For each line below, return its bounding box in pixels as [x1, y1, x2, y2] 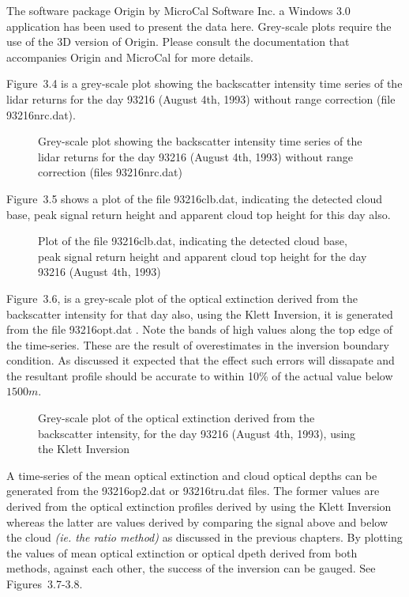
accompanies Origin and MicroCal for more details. [6, 48, 253, 65]
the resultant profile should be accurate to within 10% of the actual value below [6, 367, 393, 384]
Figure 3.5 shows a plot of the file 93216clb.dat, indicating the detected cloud [6, 190, 383, 206]
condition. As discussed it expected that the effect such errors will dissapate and [6, 352, 395, 368]
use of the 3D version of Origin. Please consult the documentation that [6, 33, 350, 50]
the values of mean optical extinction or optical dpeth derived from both [6, 544, 358, 561]
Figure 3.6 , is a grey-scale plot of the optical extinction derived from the [6, 289, 358, 306]
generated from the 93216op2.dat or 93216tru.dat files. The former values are [6, 482, 380, 499]
